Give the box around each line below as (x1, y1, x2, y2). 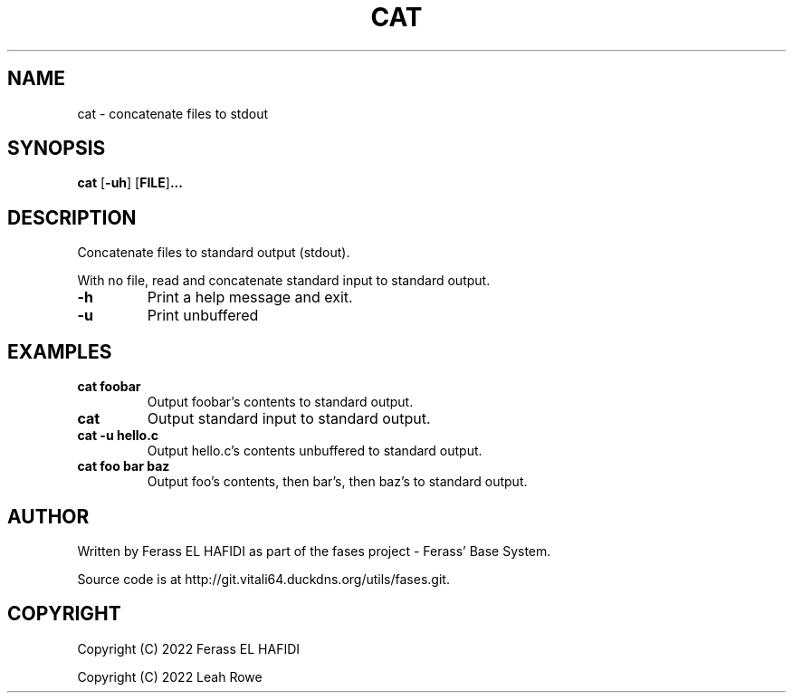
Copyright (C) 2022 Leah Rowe (77, 668, 263, 685)
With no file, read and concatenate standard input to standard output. (77, 273, 491, 289)
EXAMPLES (7, 340, 112, 363)
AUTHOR (7, 504, 90, 528)
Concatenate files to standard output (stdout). (77, 245, 350, 261)
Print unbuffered (147, 306, 259, 325)
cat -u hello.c (77, 427, 159, 444)
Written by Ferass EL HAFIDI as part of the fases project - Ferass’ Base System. (77, 542, 551, 559)
